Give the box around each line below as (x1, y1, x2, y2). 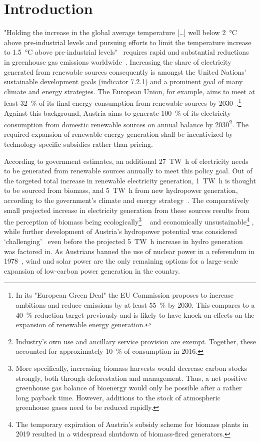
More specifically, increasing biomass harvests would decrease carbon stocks (15, 362, 247, 373)
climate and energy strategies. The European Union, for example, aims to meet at (4, 86, 255, 96)
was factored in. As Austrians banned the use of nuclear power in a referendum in (4, 246, 255, 256)
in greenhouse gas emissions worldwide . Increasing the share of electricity (4, 56, 231, 67)
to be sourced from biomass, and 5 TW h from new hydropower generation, (4, 185, 238, 195)
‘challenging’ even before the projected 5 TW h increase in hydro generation (4, 236, 243, 246)
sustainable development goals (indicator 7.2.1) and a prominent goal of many (4, 76, 243, 87)
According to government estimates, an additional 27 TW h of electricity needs (4, 155, 248, 166)
